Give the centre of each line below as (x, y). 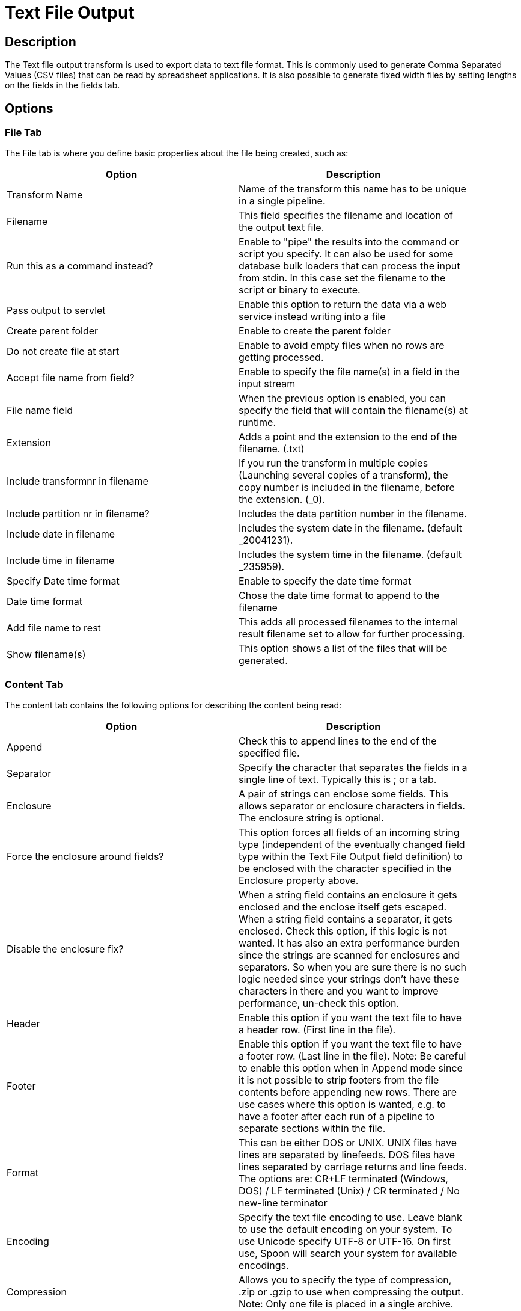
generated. (263, 661)
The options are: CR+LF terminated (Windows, (343, 1179)
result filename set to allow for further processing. (352, 634)
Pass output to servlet (56, 311)
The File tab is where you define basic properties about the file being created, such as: (177, 153)
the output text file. (282, 228)
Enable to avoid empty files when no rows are (342, 345)
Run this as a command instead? (80, 266)
